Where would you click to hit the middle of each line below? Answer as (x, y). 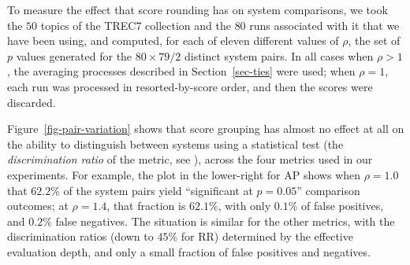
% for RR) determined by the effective (261, 236)
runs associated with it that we (324, 25)
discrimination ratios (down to (80, 236)
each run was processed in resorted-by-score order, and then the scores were (190, 86)
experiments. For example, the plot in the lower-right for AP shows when (184, 174)
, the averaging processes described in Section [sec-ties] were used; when (181, 71)
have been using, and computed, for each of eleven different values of (173, 40)
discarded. (32, 102)
